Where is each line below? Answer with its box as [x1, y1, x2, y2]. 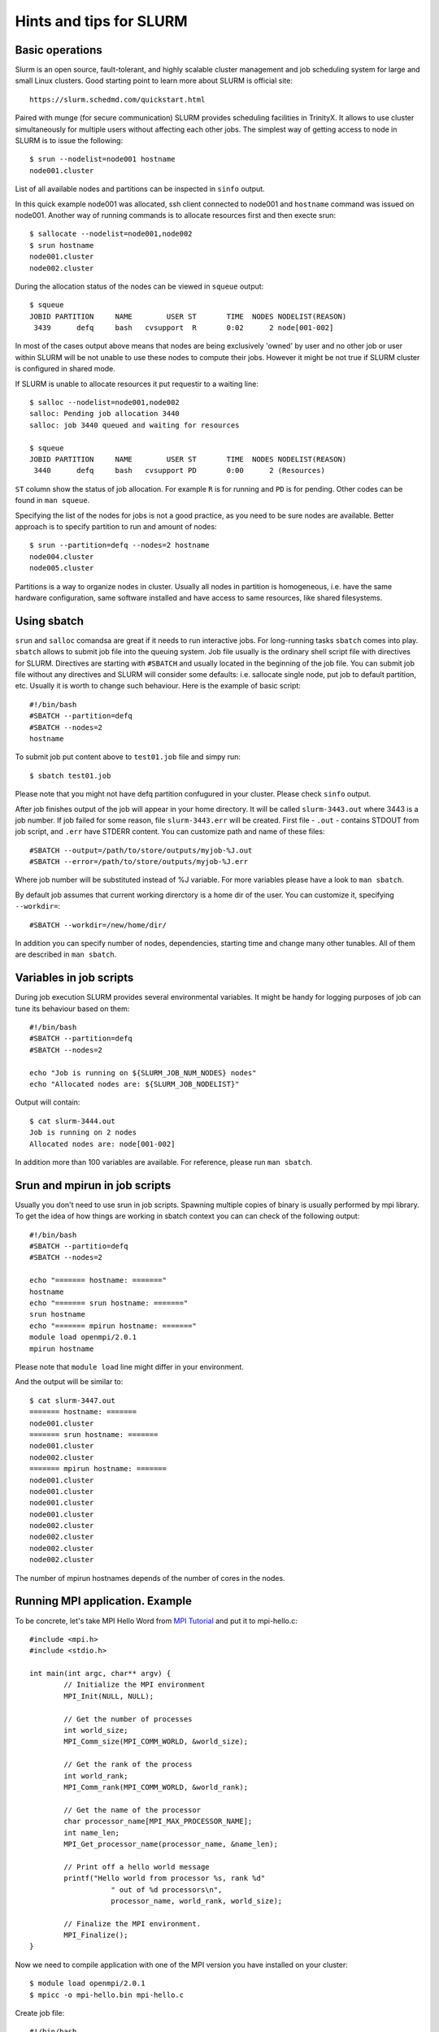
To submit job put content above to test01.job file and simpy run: [15, 752, 241, 762]
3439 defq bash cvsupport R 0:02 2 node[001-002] [33, 323, 334, 332]
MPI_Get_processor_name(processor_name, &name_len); [63, 1839, 278, 1848]
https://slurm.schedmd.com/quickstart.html [29, 94, 206, 104]
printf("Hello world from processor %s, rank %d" [63, 1874, 266, 1883]
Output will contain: [15, 1097, 80, 1107]
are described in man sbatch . [15, 949, 117, 959]
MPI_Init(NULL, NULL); [63, 1691, 154, 1700]
